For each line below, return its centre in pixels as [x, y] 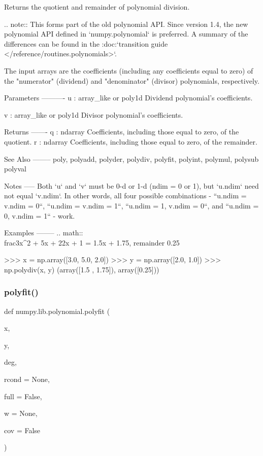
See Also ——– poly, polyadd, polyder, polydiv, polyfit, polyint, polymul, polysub [131, 159]
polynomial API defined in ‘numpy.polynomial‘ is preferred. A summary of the [126, 34]
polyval [15, 169]
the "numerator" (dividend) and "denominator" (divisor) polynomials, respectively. [132, 80]
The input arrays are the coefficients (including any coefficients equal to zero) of [129, 70]
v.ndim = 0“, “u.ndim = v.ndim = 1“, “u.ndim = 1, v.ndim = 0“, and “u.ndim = [131, 205]
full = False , [23, 396]
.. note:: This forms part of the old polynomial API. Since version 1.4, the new [126, 24]
